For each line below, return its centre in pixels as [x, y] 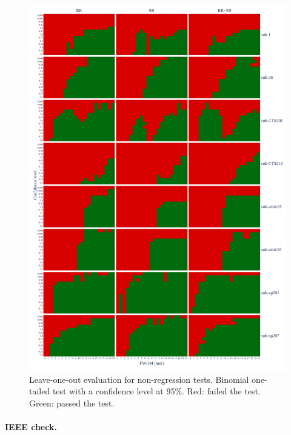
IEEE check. [31, 426]
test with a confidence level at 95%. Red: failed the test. [156, 391]
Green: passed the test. [72, 403]
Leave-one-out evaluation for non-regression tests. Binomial [139, 379]
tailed [40, 391]
